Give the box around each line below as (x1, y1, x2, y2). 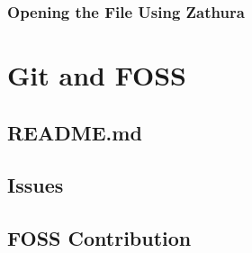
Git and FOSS (7, 57, 186, 94)
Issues (7, 171, 64, 199)
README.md (7, 118, 142, 146)
